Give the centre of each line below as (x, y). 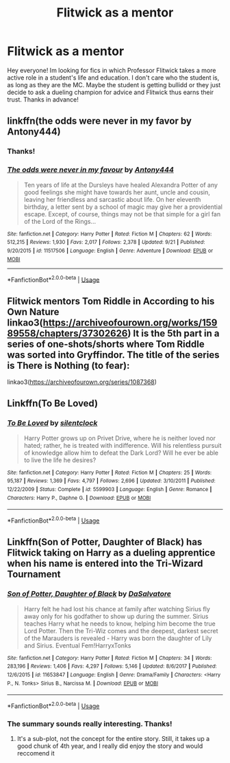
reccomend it (36, 753)
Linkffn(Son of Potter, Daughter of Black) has (105, 542)
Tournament (34, 574)
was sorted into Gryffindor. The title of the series (113, 355)
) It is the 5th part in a (174, 333)
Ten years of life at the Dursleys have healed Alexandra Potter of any (120, 185)
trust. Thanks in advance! (43, 99)
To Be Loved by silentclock (52, 423)
